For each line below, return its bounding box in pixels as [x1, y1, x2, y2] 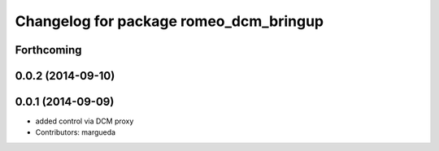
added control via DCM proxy [35, 116, 134, 126]
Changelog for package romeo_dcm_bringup [15, 12, 324, 30]
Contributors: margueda [35, 127, 116, 137]
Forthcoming [15, 43, 82, 57]
